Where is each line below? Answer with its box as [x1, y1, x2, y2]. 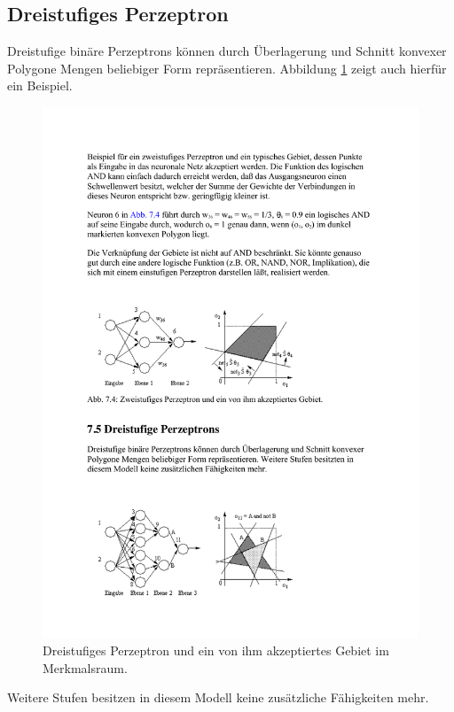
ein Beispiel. [7, 76, 73, 95]
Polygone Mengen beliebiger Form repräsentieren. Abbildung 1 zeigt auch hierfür [7, 58, 447, 77]
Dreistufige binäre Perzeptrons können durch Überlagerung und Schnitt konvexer [7, 42, 447, 60]
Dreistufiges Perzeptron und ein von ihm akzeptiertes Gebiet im [43, 641, 389, 660]
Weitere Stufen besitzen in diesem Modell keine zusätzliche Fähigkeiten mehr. [7, 688, 429, 707]
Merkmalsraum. [43, 658, 128, 677]
